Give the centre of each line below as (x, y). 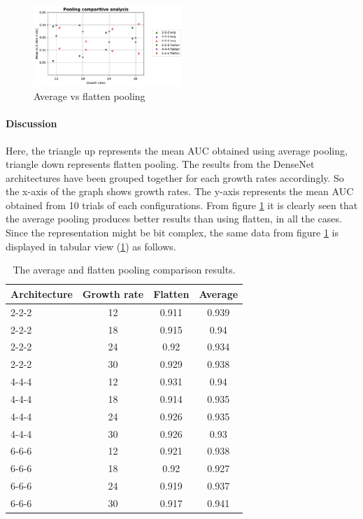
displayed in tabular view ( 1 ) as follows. (91, 246)
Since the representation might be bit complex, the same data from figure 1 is (172, 233)
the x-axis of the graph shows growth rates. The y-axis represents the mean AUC (180, 191)
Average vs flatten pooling (90, 96)
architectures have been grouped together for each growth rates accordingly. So (175, 177)
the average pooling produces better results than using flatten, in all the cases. (174, 219)
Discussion (31, 123)
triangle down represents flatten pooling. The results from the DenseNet (160, 164)
